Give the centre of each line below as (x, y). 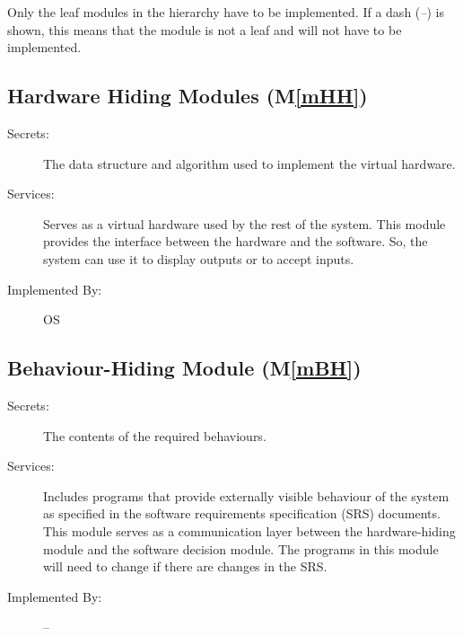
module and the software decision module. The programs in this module (241, 548)
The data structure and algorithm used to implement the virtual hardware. (249, 163)
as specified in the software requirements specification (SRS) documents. (242, 513)
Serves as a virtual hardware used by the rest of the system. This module (245, 223)
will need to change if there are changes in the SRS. (185, 566)
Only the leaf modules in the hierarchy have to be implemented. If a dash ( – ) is (226, 12)
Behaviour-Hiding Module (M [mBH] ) (184, 368)
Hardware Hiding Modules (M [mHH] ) (188, 96)
